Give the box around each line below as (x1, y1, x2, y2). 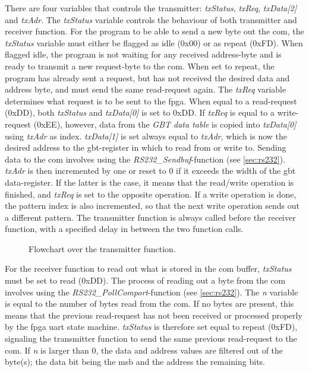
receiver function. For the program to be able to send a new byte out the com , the (5, 25, 304, 37)
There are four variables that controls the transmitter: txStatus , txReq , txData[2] (5, 2, 297, 14)
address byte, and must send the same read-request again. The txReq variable (5, 83, 286, 96)
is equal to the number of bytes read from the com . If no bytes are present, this (5, 297, 294, 310)
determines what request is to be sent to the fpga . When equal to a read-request (5, 94, 297, 107)
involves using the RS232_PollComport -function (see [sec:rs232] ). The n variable (5, 285, 298, 298)
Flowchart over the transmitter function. (29, 242, 176, 255)
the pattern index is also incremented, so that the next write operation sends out (5, 199, 299, 212)
